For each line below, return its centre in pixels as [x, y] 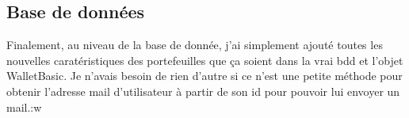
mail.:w [24, 107]
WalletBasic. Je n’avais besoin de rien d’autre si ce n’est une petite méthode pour [204, 76]
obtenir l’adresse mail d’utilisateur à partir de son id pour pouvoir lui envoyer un [203, 91]
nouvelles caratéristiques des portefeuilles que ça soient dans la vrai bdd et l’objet [205, 60]
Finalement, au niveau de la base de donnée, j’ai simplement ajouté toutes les [195, 45]
